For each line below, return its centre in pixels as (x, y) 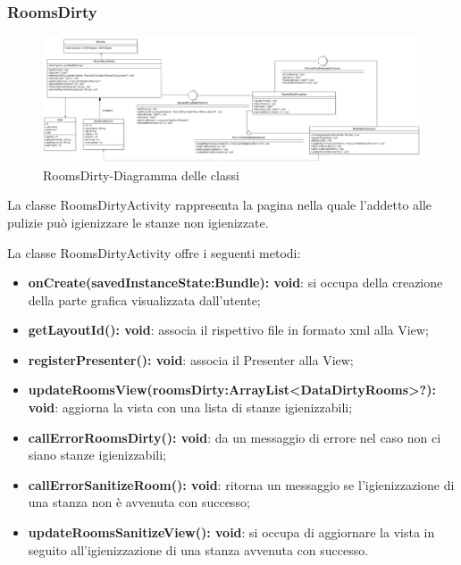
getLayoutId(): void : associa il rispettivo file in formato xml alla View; (228, 330)
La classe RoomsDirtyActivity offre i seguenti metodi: (154, 252)
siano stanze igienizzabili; (97, 455)
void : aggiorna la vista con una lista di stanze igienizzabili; (190, 407)
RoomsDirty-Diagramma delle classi (141, 174)
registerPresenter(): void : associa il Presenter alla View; (191, 359)
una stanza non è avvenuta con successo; (139, 502)
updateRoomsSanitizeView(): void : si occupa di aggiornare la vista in (231, 532)
